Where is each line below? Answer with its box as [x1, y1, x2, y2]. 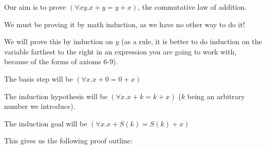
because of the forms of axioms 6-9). [4, 56, 118, 67]
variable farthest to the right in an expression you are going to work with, [4, 46, 237, 57]
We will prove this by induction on [4, 36, 113, 47]
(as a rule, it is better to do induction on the [121, 36, 262, 47]
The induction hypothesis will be [4, 90, 107, 101]
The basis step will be [4, 73, 73, 84]
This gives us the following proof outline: [4, 135, 132, 146]
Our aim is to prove [4, 2, 66, 12]
